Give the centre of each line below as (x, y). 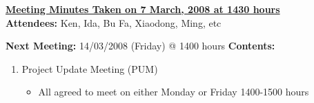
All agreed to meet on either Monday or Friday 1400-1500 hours (174, 92)
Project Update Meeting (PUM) (90, 68)
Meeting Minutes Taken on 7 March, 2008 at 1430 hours (143, 9)
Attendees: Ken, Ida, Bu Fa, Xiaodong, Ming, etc (114, 22)
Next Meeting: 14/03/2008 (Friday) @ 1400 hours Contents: (140, 46)
